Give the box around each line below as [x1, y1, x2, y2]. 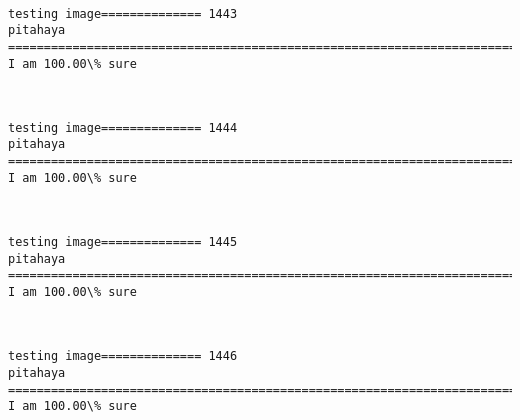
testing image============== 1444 [8, 120, 238, 135]
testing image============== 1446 [8, 349, 238, 364]
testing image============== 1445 [8, 235, 238, 250]
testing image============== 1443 [8, 6, 238, 21]
